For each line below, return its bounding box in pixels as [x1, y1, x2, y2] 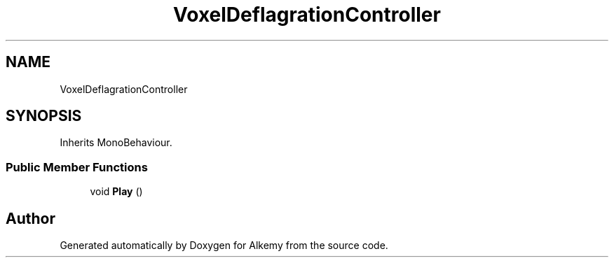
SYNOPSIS [6, 107, 82, 125]
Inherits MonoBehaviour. [60, 136, 172, 149]
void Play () [90, 185, 143, 198]
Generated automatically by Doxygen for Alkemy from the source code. [60, 239, 388, 252]
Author [6, 209, 55, 227]
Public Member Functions [6, 159, 148, 174]
